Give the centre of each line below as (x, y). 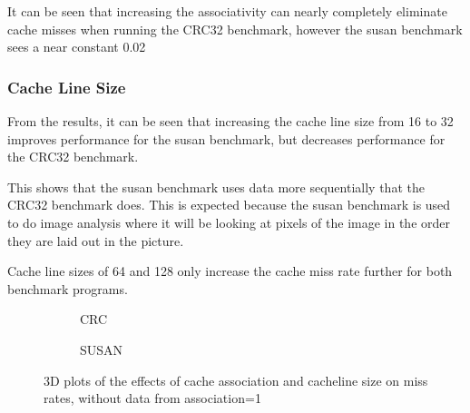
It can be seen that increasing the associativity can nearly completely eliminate (227, 11)
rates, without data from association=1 (152, 398)
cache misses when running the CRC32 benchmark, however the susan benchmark (235, 29)
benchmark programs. (68, 288)
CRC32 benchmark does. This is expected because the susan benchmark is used (229, 205)
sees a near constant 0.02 (77, 47)
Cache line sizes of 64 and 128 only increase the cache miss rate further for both (230, 271)
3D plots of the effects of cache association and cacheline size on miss (236, 380)
